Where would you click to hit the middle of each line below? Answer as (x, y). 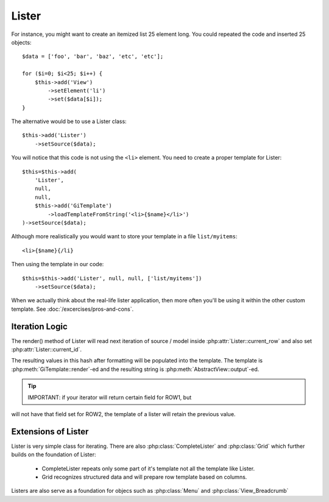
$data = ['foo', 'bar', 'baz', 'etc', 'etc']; (93, 57)
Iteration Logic (40, 326)
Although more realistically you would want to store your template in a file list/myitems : (124, 236)
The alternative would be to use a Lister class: (69, 121)
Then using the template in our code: (58, 264)
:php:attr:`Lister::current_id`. (47, 349)
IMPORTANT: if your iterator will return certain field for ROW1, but (110, 397)
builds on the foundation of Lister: (54, 454)
